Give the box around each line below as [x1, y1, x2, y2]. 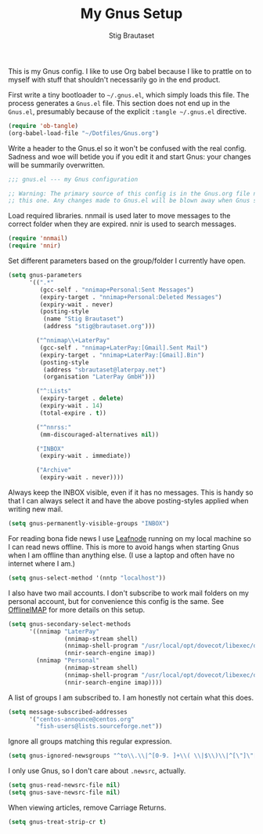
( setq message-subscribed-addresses [8, 708, 128, 715]
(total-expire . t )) [39, 409, 107, 417]
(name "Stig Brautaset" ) [42, 315, 124, 323]
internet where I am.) [8, 558, 76, 568]
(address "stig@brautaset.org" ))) [42, 323, 156, 331]
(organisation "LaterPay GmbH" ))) [42, 373, 156, 381]
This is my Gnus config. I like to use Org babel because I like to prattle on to [8, 66, 252, 75]
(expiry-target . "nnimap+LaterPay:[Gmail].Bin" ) [39, 351, 205, 359]
